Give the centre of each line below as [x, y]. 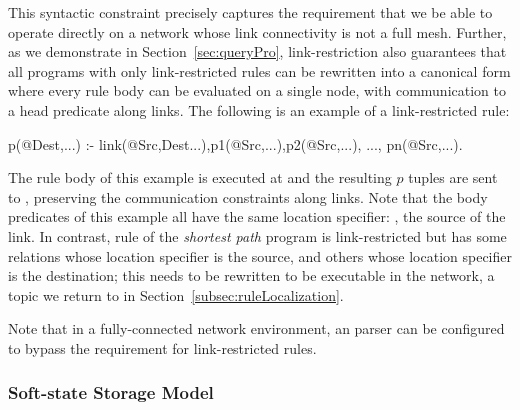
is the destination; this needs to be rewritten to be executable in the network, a [251, 275]
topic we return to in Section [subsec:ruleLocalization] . [176, 294]
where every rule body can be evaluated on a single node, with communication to [257, 90]
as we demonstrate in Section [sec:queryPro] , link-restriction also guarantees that [257, 51]
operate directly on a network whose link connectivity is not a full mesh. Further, [257, 31]
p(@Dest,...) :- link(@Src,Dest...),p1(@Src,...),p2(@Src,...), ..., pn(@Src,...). [235, 143]
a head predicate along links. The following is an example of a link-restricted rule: [259, 109]
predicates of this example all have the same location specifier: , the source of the [257, 216]
